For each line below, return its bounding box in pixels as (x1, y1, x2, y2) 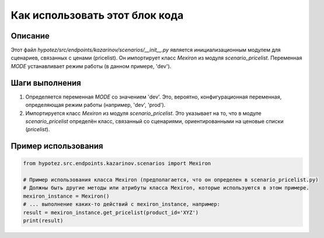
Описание (11, 31, 50, 41)
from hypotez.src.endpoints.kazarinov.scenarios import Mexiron (23, 160, 211, 167)
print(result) (23, 218, 64, 224)
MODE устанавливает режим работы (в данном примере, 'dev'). (11, 62, 172, 69)
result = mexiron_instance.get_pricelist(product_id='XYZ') (23, 209, 199, 216)
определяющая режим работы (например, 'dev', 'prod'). (25, 101, 166, 108)
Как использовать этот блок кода (11, 9, 184, 22)
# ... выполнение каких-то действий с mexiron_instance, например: (23, 201, 221, 208)
